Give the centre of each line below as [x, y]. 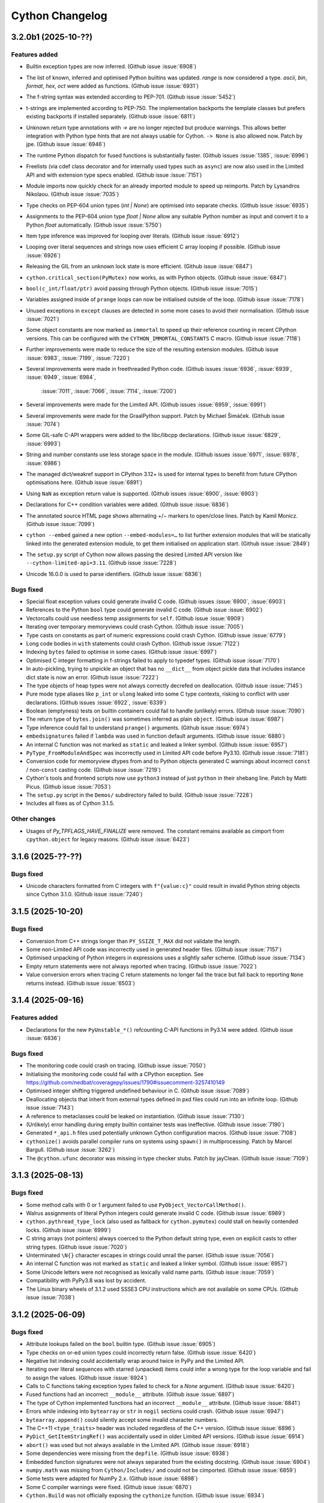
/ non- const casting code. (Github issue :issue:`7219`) [94, 770]
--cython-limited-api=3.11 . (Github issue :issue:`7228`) [101, 563]
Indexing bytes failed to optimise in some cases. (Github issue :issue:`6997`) [121, 652]
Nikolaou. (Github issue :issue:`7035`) [73, 194]
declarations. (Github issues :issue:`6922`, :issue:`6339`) [96, 702]
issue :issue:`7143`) [50, 1108]
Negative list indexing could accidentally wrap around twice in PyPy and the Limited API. [135, 1361]
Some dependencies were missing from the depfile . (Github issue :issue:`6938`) [127, 1453]
